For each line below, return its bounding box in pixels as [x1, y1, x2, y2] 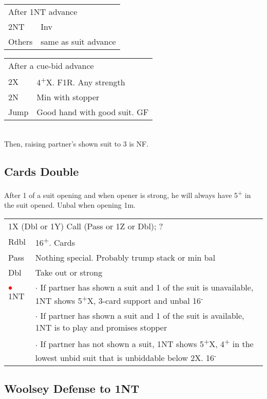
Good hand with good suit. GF [36, 106, 149, 118]
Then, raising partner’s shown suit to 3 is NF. [4, 138, 149, 149]
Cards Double [4, 163, 79, 179]
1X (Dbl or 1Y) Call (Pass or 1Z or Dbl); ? [8, 220, 163, 232]
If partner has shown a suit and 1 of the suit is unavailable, [40, 281, 254, 293]
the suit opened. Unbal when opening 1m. [4, 199, 136, 210]
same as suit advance [41, 35, 116, 47]
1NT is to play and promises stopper [35, 321, 167, 334]
